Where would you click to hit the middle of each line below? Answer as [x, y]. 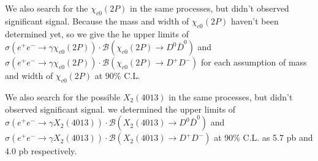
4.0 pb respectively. [41, 151]
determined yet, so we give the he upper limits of [97, 33]
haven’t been [255, 21]
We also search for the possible [63, 96]
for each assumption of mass [254, 62]
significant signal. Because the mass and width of [97, 21]
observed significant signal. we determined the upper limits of [120, 109]
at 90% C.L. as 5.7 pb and [263, 137]
